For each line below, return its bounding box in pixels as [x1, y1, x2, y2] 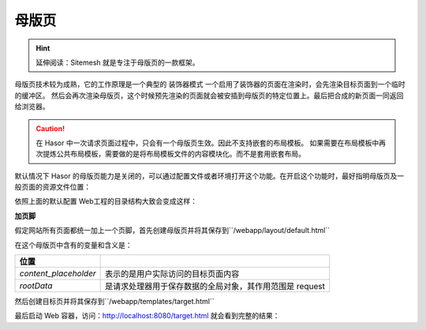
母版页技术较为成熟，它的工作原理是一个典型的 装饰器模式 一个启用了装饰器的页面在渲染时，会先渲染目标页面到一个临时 [14, 80, 405, 89]
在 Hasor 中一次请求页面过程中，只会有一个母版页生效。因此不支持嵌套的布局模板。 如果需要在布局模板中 [35, 138, 379, 148]
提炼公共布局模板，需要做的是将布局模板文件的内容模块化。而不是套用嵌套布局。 [42, 149, 305, 159]
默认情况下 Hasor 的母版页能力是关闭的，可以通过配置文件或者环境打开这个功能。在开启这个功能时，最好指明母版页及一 [14, 171, 405, 181]
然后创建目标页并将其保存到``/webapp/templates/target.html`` [14, 297, 215, 306]
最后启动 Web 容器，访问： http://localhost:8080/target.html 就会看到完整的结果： [14, 311, 280, 321]
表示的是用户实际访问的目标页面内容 [105, 268, 240, 279]
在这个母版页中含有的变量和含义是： [14, 240, 133, 249]
